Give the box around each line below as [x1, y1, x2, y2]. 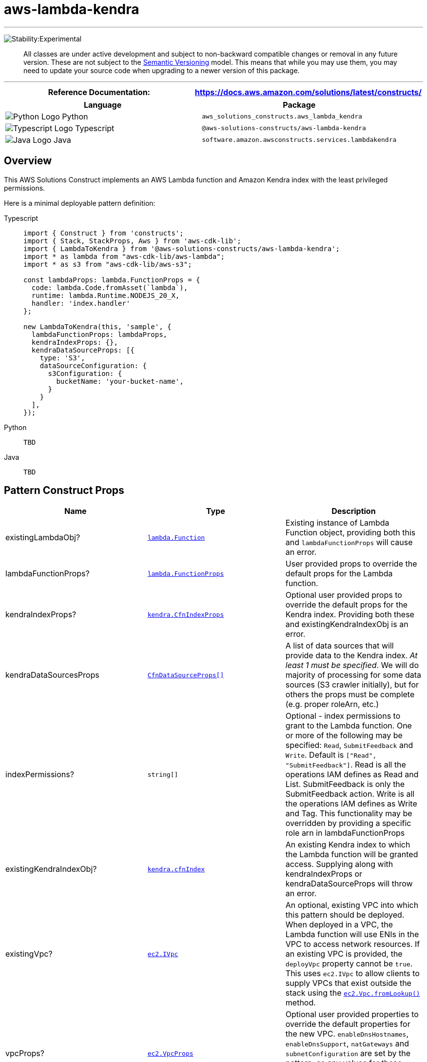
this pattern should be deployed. [285, 910, 405, 920]
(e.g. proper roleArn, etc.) [285, 699, 379, 709]
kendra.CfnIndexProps [147, 610, 224, 618]
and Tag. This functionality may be [285, 808, 412, 819]
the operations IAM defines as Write [285, 799, 417, 809]
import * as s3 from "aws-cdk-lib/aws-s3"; [23, 260, 192, 268]
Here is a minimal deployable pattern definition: [4, 198, 155, 207]
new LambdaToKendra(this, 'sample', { [23, 322, 172, 331]
